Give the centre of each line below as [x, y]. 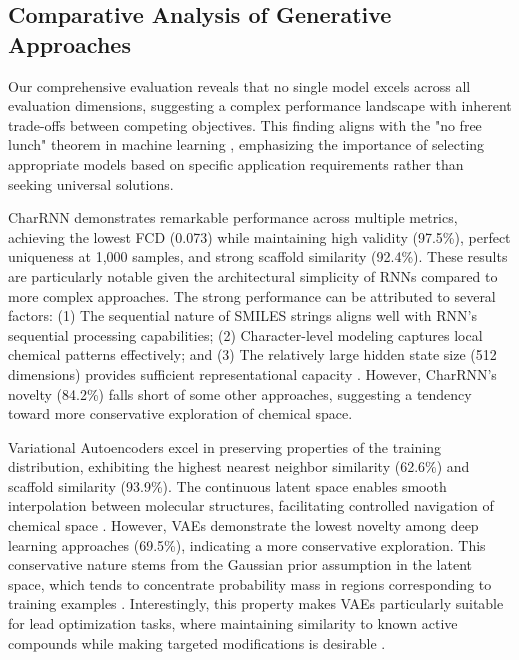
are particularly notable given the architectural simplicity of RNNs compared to [253, 275]
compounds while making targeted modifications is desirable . [197, 642]
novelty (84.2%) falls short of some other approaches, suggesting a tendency [240, 393]
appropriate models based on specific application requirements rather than [236, 163]
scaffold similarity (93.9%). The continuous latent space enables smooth [227, 485]
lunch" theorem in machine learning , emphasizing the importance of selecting [246, 144]
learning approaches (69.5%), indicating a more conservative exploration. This [247, 544]
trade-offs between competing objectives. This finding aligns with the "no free [245, 124]
